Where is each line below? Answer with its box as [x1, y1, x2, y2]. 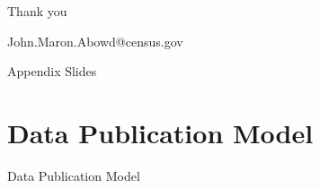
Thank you [7, 2, 67, 20]
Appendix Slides [7, 62, 97, 81]
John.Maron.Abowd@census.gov [7, 31, 183, 50]
